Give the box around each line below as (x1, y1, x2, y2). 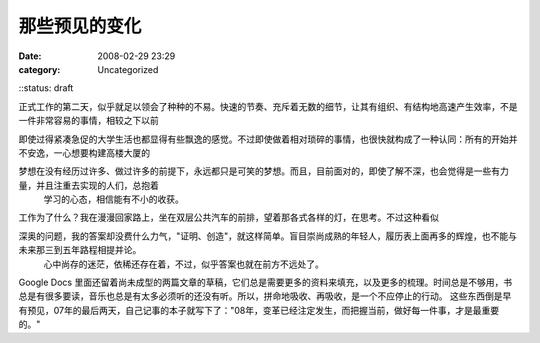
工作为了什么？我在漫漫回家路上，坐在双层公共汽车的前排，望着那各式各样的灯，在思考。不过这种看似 (18, 211, 439, 224)
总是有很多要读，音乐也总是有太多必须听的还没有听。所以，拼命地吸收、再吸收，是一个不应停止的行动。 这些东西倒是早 (18, 290, 512, 302)
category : (18, 63, 61, 75)
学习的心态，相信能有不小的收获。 (43, 193, 184, 205)
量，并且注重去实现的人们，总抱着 (18, 179, 159, 191)
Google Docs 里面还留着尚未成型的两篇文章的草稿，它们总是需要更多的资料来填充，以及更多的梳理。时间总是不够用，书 (18, 276, 513, 289)
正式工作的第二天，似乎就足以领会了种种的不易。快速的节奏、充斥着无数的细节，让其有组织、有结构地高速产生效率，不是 (18, 100, 518, 112)
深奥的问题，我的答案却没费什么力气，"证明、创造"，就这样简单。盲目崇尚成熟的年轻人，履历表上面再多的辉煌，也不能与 (18, 230, 518, 242)
